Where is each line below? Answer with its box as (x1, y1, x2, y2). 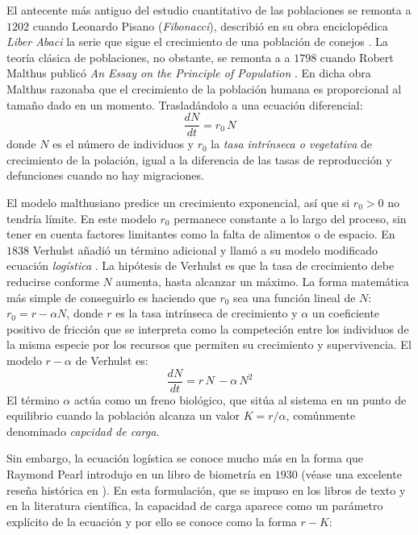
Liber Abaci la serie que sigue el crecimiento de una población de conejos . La (6, 33, 388, 50)
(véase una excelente (301, 465, 402, 482)
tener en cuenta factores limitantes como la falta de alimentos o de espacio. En (6, 226, 395, 243)
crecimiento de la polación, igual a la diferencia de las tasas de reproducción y (6, 151, 392, 168)
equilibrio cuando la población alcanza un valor (6, 407, 240, 424)
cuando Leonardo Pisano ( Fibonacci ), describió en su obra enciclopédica (32, 17, 388, 34)
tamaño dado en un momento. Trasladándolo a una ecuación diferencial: (6, 96, 363, 113)
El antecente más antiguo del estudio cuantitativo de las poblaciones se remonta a (6, 2, 412, 18)
